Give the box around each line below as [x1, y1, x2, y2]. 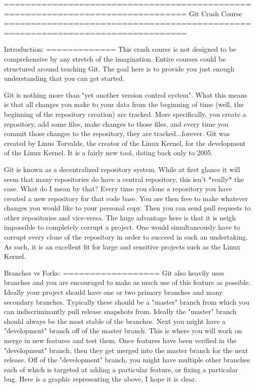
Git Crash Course [188, 8, 242, 18]
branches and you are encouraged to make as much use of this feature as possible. [4, 277, 251, 287]
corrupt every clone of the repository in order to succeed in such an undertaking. [4, 232, 248, 242]
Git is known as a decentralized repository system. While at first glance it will [4, 164, 240, 174]
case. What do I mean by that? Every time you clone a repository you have [4, 183, 232, 194]
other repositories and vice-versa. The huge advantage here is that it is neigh [4, 212, 236, 222]
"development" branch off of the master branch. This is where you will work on [4, 325, 242, 336]
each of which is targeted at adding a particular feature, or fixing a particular [4, 364, 238, 374]
